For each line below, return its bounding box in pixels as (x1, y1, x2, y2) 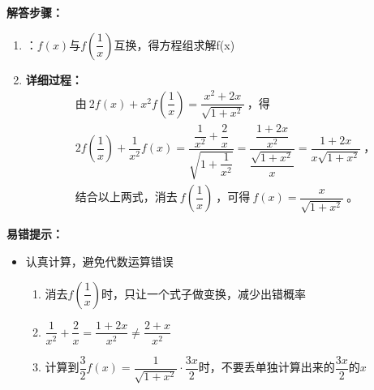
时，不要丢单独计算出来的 (198, 358, 335, 375)
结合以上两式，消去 (75, 192, 178, 204)
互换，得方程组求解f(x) (114, 36, 235, 53)
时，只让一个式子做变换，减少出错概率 (101, 285, 306, 302)
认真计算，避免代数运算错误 (25, 252, 174, 269)
